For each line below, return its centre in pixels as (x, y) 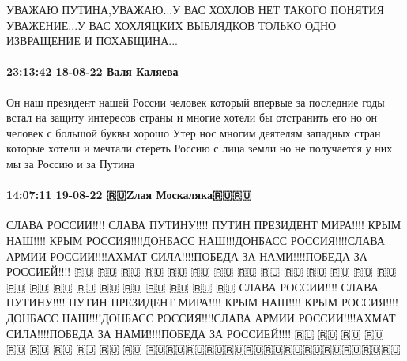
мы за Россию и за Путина (71, 163)
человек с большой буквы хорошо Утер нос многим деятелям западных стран (194, 132)
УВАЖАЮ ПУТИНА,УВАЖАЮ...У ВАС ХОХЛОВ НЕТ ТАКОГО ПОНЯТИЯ (195, 9)
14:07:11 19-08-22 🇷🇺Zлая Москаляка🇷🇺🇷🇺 (129, 195)
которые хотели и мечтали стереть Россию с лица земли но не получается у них (200, 148)
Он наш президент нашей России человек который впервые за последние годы (196, 102)
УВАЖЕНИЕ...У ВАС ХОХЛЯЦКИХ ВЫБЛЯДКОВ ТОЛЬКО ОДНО (171, 25)
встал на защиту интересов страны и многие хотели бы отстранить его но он (192, 117)
